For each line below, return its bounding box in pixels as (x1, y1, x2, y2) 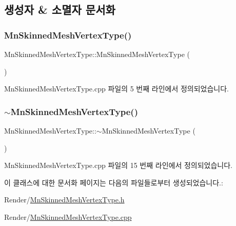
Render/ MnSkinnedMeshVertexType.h (4, 194, 125, 205)
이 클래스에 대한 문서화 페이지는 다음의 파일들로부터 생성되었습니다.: (4, 177, 223, 187)
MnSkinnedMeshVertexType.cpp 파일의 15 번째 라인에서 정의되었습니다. (4, 160, 233, 171)
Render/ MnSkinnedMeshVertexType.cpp (4, 211, 132, 222)
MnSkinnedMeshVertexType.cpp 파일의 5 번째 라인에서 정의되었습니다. (4, 83, 229, 94)
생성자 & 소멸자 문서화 (4, 2, 115, 17)
